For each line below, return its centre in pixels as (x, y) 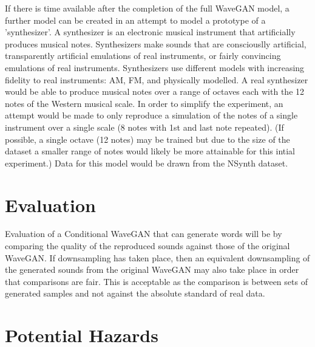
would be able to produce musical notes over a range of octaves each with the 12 (155, 91)
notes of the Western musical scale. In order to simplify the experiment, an (144, 103)
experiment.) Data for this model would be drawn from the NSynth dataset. (147, 163)
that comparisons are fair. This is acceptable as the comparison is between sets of (156, 281)
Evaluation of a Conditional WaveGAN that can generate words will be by (144, 234)
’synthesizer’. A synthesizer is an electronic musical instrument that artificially (150, 32)
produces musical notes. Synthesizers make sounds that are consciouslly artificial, (156, 43)
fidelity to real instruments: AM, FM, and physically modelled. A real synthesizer (157, 79)
